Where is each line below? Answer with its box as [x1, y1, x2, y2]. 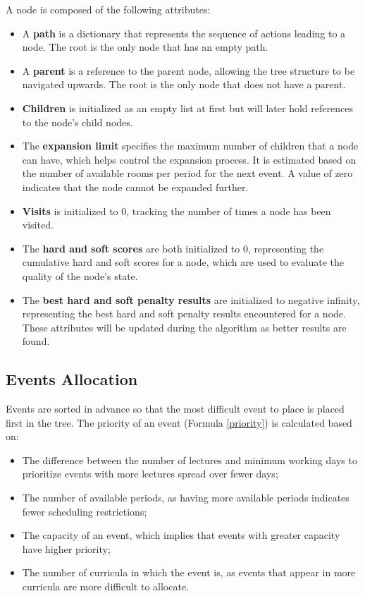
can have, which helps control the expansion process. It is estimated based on [22, 152, 357, 166]
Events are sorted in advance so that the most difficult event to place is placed [6, 401, 345, 416]
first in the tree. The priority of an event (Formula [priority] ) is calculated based [6, 415, 352, 430]
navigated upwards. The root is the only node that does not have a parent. [22, 77, 346, 92]
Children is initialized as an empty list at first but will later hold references [22, 100, 353, 115]
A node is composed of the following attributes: [6, 2, 211, 16]
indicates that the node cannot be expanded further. [22, 179, 249, 194]
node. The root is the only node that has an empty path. [22, 39, 268, 54]
